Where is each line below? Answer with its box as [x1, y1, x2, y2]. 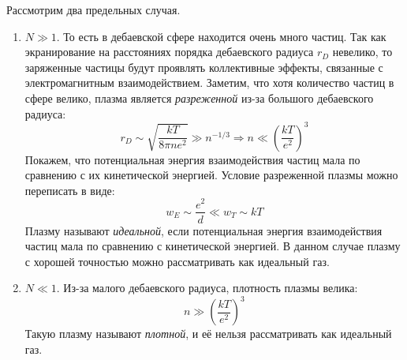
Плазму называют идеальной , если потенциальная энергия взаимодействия [24, 222, 383, 238]
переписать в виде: [24, 182, 115, 198]
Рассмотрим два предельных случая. [6, 2, 181, 17]
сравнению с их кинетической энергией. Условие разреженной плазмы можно [24, 167, 398, 183]
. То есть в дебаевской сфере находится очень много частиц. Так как [56, 28, 386, 44]
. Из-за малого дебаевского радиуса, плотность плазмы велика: [56, 279, 358, 296]
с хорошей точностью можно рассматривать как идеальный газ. [24, 253, 330, 269]
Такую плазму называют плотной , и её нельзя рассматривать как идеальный [24, 325, 392, 342]
